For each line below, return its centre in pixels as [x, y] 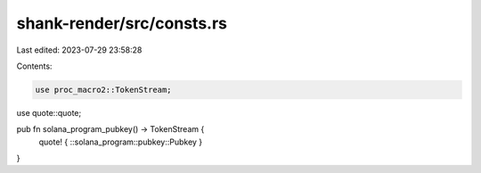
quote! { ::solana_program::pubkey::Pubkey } [121, 142]
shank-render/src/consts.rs [122, 23]
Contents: [34, 66]
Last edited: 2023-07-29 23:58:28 [79, 50]
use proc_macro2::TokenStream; [104, 90]
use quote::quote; [49, 112]
